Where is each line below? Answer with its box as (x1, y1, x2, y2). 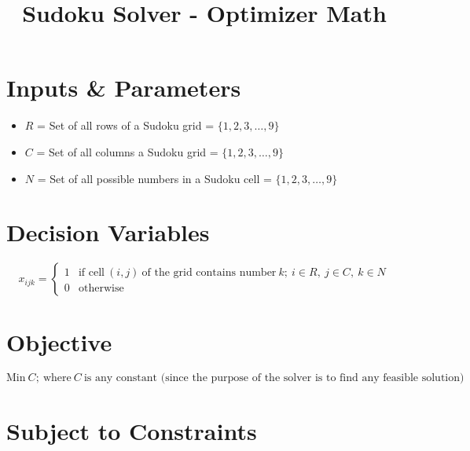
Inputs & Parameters (6, 71, 241, 104)
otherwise (78, 283, 124, 295)
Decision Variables (6, 216, 210, 248)
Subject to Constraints (6, 414, 257, 446)
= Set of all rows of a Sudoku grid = (37, 117, 215, 134)
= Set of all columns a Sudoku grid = (36, 143, 218, 159)
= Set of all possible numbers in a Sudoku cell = (37, 170, 272, 186)
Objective (6, 326, 112, 358)
